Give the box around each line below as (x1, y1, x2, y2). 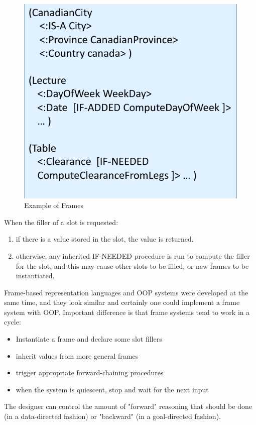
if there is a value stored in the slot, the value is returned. (16, 234, 194, 244)
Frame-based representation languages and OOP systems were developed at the (4, 287, 248, 297)
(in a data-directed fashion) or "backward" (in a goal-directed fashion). (4, 411, 221, 421)
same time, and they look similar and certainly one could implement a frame (4, 297, 240, 307)
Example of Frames (24, 200, 83, 210)
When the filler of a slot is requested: (4, 217, 118, 227)
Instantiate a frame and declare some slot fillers (16, 334, 162, 344)
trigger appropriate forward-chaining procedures (16, 367, 164, 378)
